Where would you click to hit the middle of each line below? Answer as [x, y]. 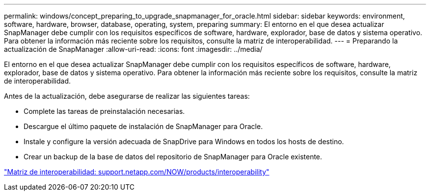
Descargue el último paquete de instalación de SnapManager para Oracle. [143, 126]
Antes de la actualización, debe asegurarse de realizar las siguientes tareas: [127, 96]
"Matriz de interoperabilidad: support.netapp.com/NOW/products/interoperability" [137, 172]
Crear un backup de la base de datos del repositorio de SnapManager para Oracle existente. [173, 157]
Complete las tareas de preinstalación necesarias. [104, 111]
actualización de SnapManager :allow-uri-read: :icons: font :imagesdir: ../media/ [133, 49]
